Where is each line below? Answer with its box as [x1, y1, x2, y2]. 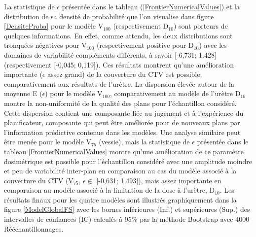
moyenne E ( [4, 88, 42, 99]
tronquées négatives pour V [4, 40, 87, 50]
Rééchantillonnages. [4, 223, 64, 234]
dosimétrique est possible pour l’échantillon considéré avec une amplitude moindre [4, 156, 252, 166]
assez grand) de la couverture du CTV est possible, [47, 69, 202, 79]
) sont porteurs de [173, 21, 228, 31]
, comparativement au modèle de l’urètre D [110, 88, 241, 99]
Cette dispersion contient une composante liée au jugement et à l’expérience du [4, 107, 244, 118]
